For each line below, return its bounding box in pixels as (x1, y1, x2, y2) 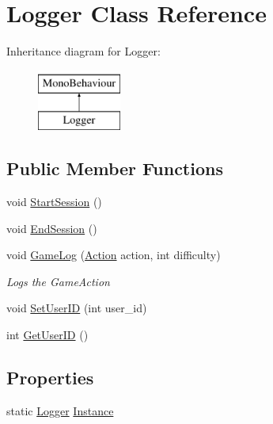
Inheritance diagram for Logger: (6, 43, 161, 59)
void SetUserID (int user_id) (6, 300, 147, 316)
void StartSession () (6, 193, 102, 210)
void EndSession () (6, 220, 97, 236)
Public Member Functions (6, 156, 223, 181)
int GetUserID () (6, 327, 89, 343)
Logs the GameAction (6, 273, 110, 289)
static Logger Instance (6, 402, 114, 418)
